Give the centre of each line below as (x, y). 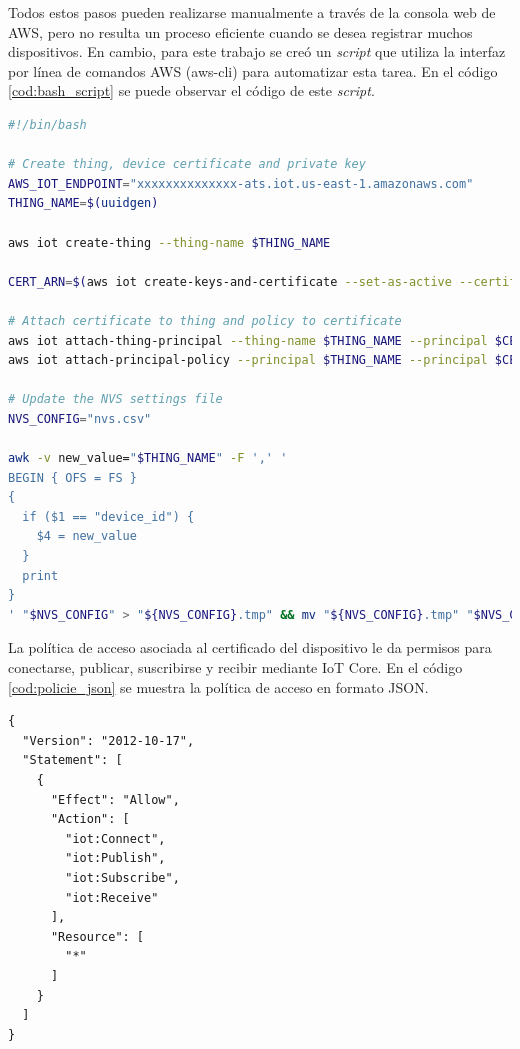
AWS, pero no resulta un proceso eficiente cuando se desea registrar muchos (240, 31)
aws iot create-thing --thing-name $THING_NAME (169, 242)
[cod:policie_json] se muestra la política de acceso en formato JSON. (218, 686)
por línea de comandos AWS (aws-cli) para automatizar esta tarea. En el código (253, 70)
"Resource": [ (97, 936)
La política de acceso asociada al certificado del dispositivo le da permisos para (250, 647)
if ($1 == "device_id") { (108, 516)
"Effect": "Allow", (115, 799)
